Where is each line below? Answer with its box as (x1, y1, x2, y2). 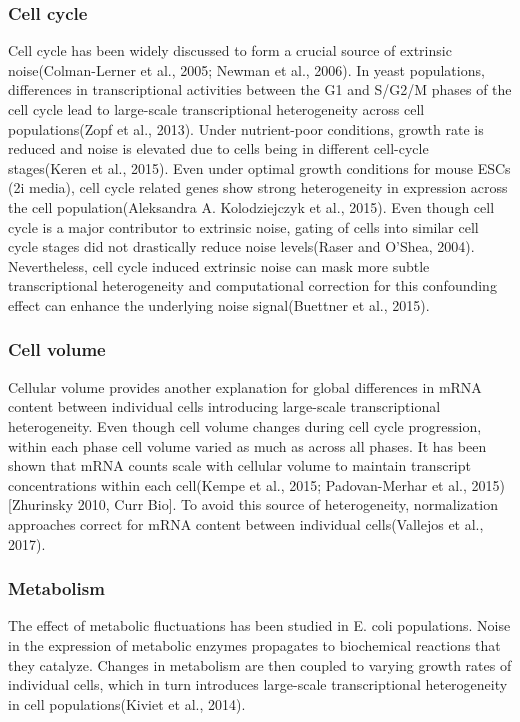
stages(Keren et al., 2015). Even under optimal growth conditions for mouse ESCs (8, 157, 511, 178)
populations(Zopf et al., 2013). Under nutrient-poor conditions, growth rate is (8, 118, 484, 139)
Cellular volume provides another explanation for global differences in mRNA (8, 376, 482, 397)
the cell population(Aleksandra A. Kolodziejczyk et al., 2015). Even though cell (8, 196, 495, 217)
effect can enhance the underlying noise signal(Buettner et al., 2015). (8, 294, 430, 315)
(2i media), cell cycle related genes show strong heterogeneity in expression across (8, 177, 508, 198)
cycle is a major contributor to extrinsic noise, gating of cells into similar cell (8, 216, 479, 237)
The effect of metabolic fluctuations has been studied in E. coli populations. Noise (8, 615, 511, 636)
